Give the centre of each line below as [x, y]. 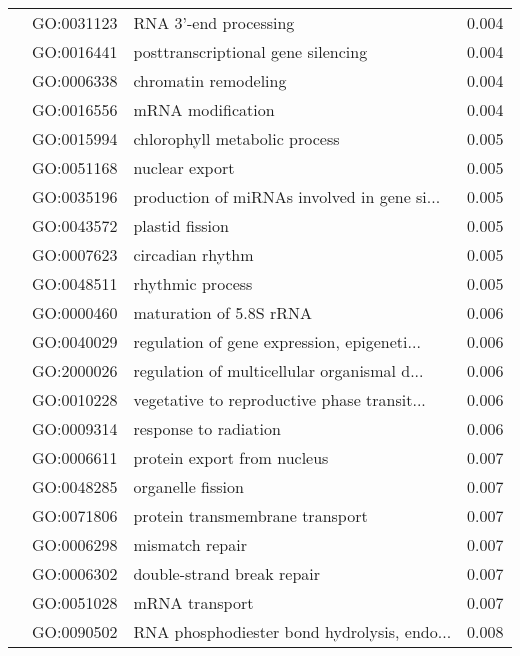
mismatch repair [190, 544]
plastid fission [181, 225]
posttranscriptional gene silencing [250, 51]
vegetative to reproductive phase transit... [279, 399]
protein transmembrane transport [250, 515]
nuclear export [184, 167]
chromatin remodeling [210, 80]
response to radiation [207, 428]
